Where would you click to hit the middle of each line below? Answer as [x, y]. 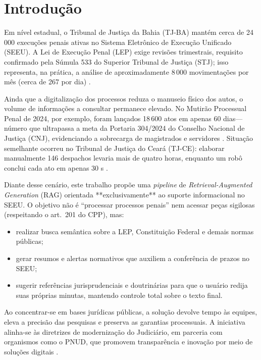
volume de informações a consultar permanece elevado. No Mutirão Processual [125, 108]
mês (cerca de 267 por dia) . [47, 82]
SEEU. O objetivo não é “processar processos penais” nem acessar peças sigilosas [129, 204]
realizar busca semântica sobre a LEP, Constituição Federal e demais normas [135, 231]
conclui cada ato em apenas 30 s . [56, 167]
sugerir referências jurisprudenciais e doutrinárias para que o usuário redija [132, 285]
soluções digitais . [31, 351]
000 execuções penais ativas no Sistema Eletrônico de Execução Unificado [118, 42]
